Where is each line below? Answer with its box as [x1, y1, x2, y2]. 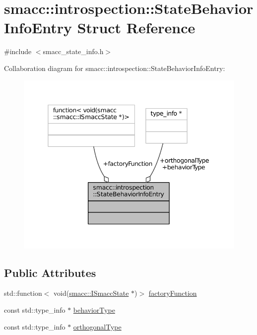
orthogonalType [73, 321, 122, 332]
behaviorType [73, 304, 115, 315]
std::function [4, 288, 42, 298]
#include [4, 46, 32, 57]
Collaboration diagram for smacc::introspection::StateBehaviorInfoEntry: [4, 63, 225, 73]
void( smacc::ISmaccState [54, 288, 129, 298]
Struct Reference [77, 17, 195, 38]
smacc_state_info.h [43, 46, 104, 57]
